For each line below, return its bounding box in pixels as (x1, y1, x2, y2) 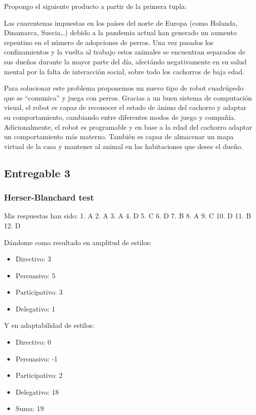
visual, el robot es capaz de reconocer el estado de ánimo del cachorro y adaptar (4, 102, 247, 112)
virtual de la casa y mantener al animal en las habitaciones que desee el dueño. (4, 141, 243, 151)
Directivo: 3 (15, 254, 51, 264)
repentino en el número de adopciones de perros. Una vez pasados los (4, 37, 213, 47)
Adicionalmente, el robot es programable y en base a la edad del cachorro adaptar (4, 121, 253, 132)
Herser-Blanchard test (4, 191, 94, 204)
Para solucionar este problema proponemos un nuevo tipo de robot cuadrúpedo (4, 83, 244, 93)
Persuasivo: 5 (15, 270, 55, 280)
